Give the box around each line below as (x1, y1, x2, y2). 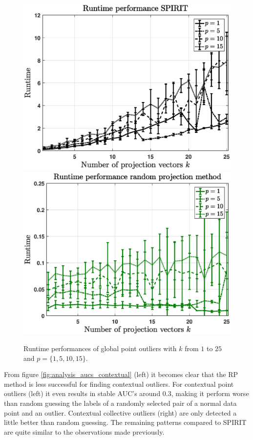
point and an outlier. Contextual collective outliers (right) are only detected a (4, 407, 237, 418)
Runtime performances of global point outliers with (23, 343, 177, 354)
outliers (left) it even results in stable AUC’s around (4, 388, 161, 398)
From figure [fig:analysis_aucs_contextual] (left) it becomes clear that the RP (4, 369, 238, 379)
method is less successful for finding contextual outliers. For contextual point (4, 378, 234, 389)
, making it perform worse (171, 388, 249, 398)
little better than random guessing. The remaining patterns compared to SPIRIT (4, 417, 247, 427)
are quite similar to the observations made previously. (4, 426, 165, 437)
